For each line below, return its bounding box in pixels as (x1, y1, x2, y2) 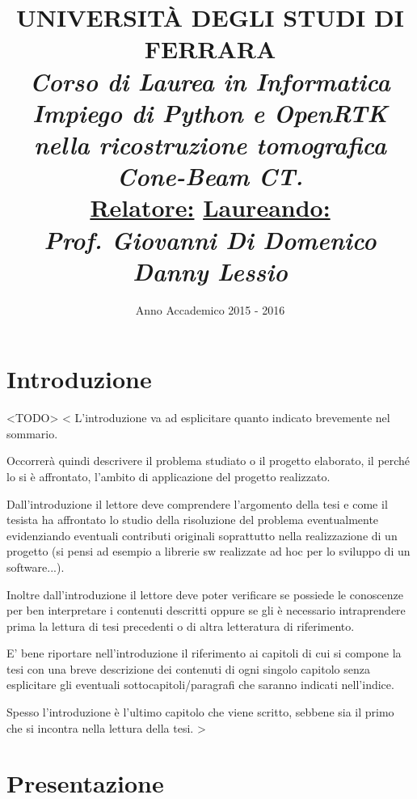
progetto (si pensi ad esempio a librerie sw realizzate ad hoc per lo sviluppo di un (6, 543, 411, 560)
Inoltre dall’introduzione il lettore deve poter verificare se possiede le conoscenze (6, 586, 403, 602)
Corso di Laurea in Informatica (30, 64, 390, 98)
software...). (6, 558, 65, 575)
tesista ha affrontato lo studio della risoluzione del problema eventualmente (6, 511, 379, 528)
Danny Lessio (133, 254, 288, 288)
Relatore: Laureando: (90, 191, 331, 224)
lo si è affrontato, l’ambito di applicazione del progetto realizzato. (6, 467, 331, 484)
